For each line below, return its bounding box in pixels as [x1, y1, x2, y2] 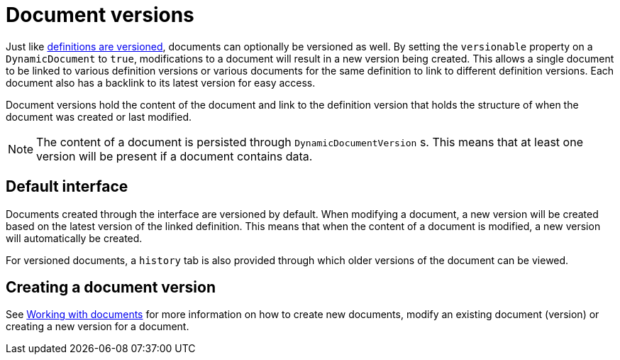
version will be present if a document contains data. [36, 148, 313, 163]
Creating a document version [6, 278, 216, 297]
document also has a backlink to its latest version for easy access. [6, 76, 316, 89]
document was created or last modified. [6, 110, 192, 123]
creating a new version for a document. [6, 320, 189, 333]
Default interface [6, 178, 128, 196]
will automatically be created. [6, 231, 143, 244]
